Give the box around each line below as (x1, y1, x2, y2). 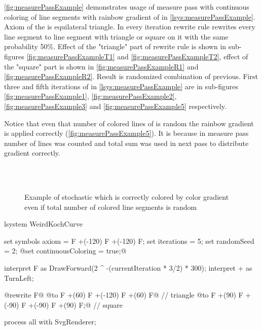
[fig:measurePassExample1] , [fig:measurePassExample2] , (4, 91, 177, 101)
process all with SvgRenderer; (4, 316, 96, 327)
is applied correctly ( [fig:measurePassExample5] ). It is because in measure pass (4, 128, 249, 138)
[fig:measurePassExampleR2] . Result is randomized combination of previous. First (4, 71, 258, 82)
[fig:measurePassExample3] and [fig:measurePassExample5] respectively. (4, 100, 227, 111)
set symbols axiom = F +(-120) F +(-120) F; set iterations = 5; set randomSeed (4, 235, 254, 246)
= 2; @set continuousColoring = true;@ (4, 245, 127, 256)
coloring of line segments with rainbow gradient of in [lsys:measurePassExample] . (4, 11, 255, 22)
